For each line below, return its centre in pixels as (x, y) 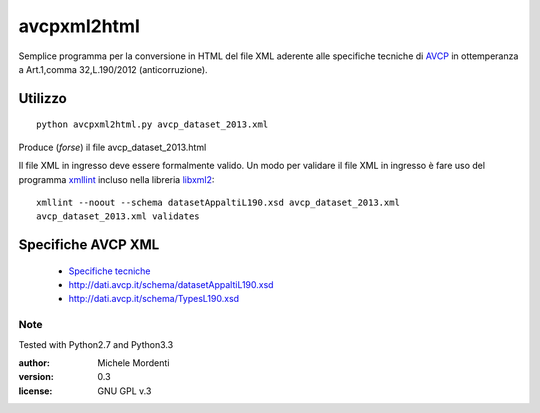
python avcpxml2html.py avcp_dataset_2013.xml (152, 124)
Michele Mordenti (133, 363)
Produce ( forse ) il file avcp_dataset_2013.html (112, 147)
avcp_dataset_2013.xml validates (118, 216)
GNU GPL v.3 (124, 391)
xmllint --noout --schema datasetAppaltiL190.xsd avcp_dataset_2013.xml (218, 202)
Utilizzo (42, 98)
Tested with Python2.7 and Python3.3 (96, 344)
